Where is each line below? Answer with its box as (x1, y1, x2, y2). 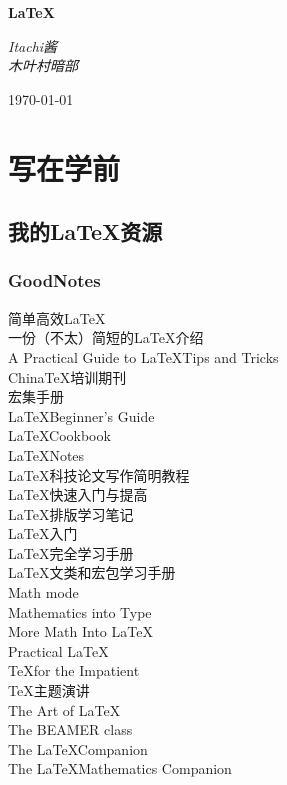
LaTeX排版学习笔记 (8, 503, 134, 524)
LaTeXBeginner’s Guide (8, 405, 155, 426)
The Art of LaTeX (8, 699, 121, 720)
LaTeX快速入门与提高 (8, 484, 148, 505)
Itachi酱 (8, 35, 58, 56)
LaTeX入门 (8, 523, 78, 544)
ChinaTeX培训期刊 (8, 366, 127, 387)
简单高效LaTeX (8, 307, 106, 328)
